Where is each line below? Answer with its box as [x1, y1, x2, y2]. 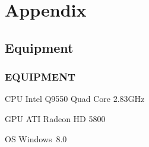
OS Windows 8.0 [5, 132, 67, 145]
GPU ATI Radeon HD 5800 [5, 112, 106, 124]
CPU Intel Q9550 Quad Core [5, 92, 110, 105]
